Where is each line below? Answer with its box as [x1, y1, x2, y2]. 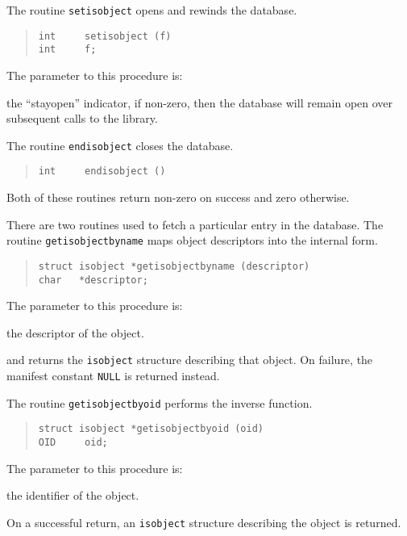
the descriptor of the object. [6, 324, 144, 341]
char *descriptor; [38, 274, 148, 286]
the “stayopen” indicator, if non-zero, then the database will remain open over [6, 94, 393, 111]
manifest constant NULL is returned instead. [6, 367, 220, 384]
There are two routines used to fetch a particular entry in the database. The [6, 216, 384, 232]
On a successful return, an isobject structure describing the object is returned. [6, 513, 401, 530]
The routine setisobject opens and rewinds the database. [6, 2, 297, 18]
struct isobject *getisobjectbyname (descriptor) [38, 260, 310, 272]
